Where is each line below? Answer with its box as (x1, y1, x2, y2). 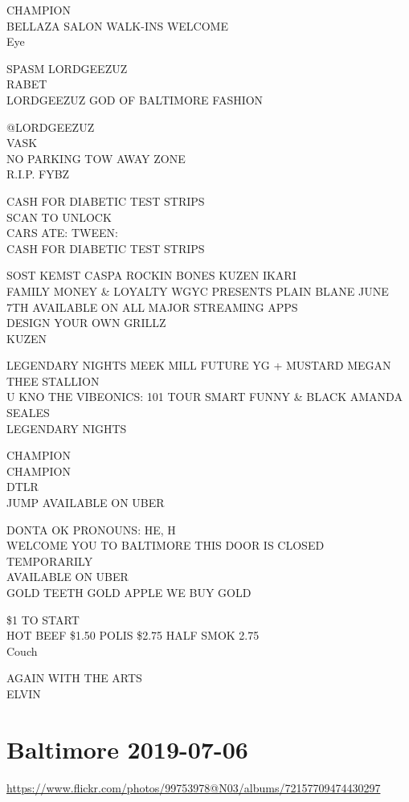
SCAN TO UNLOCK (6, 208, 112, 225)
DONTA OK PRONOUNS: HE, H (6, 521, 176, 538)
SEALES (6, 404, 50, 421)
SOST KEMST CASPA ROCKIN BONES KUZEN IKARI (6, 267, 297, 284)
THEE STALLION (6, 372, 100, 389)
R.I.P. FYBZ (6, 166, 70, 182)
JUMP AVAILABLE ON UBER (6, 494, 165, 511)
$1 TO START (6, 611, 80, 628)
